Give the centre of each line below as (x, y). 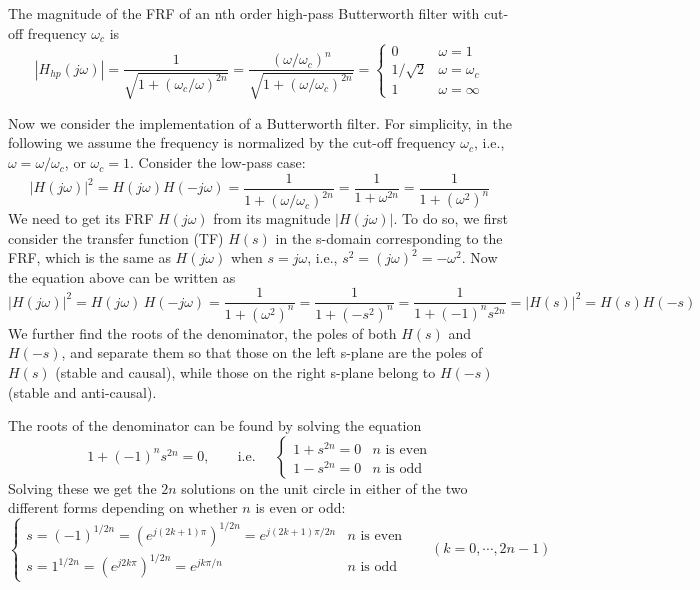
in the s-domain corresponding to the (389, 237)
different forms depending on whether (123, 507)
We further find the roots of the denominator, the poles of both (202, 332)
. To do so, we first (450, 218)
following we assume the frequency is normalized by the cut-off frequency (232, 142)
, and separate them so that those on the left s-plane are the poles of (272, 352)
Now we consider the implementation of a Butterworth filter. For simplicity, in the (260, 122)
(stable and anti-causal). (82, 391)
